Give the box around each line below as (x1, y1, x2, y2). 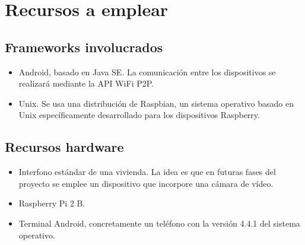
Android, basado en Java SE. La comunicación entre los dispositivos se (18, 65, 276, 78)
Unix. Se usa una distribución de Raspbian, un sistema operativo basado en (18, 97, 294, 109)
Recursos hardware (5, 138, 124, 156)
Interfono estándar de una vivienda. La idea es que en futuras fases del (18, 166, 276, 178)
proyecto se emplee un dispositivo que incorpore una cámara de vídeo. (18, 177, 274, 189)
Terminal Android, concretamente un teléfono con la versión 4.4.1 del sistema (18, 217, 300, 229)
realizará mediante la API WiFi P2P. (18, 77, 154, 90)
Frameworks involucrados (5, 37, 163, 56)
